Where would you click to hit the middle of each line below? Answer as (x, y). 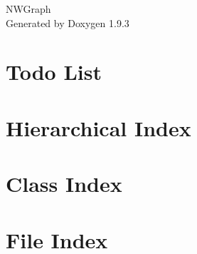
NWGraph (28, 9)
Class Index (64, 184)
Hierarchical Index (98, 127)
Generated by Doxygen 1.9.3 (68, 22)
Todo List (54, 72)
